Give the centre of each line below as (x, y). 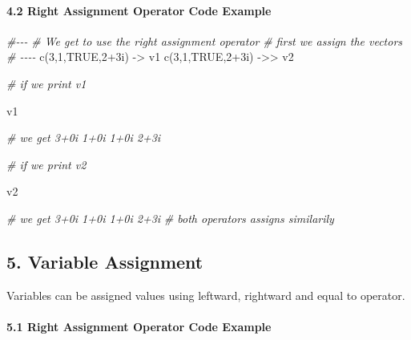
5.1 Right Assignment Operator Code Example (139, 326)
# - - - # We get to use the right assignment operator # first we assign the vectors (205, 40)
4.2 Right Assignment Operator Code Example (139, 10)
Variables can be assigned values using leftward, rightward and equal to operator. (206, 295)
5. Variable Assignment (105, 261)
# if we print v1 (46, 83)
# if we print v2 (46, 164)
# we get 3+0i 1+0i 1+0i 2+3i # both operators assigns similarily (170, 218)
